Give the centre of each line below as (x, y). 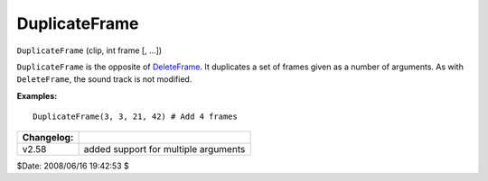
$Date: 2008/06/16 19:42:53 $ (73, 166)
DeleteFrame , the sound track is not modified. (104, 79)
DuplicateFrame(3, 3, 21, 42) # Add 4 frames (136, 117)
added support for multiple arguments (164, 149)
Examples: (37, 95)
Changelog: (48, 137)
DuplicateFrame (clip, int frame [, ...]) (89, 50)
